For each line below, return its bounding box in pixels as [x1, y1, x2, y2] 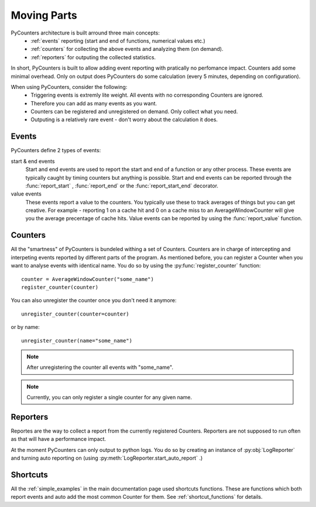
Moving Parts [11, 9, 77, 22]
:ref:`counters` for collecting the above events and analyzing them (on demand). [30, 46, 224, 53]
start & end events [11, 157, 55, 165]
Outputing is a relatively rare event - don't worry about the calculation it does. [30, 116, 218, 123]
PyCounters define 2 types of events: [11, 147, 101, 154]
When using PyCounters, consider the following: [11, 83, 128, 90]
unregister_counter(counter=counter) [21, 310, 130, 317]
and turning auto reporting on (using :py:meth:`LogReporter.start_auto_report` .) [11, 454, 203, 462]
